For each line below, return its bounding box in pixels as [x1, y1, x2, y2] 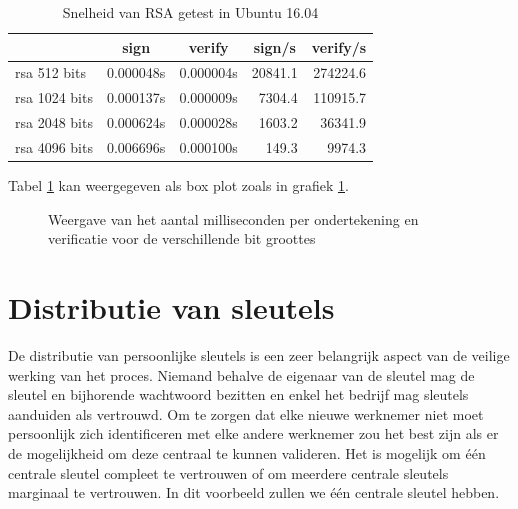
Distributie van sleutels [8, 287, 335, 328]
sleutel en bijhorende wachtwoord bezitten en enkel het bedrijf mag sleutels [8, 384, 469, 405]
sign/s [253, 36, 296, 57]
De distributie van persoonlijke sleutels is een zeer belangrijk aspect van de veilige [8, 344, 510, 365]
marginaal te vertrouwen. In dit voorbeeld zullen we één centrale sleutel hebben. [8, 482, 500, 503]
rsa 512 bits [15, 62, 86, 83]
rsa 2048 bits [15, 112, 93, 133]
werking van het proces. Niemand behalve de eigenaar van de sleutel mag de [8, 364, 475, 385]
